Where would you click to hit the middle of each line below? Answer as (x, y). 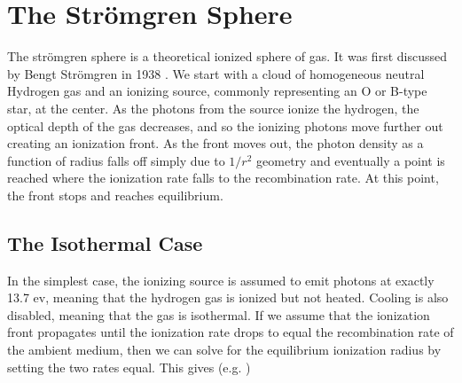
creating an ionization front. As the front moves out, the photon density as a (215, 143)
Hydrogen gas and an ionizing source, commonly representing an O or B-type (217, 91)
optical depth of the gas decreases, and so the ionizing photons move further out (225, 125)
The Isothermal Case (105, 242)
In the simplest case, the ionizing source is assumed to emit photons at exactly (221, 280)
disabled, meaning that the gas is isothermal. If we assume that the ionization (219, 314)
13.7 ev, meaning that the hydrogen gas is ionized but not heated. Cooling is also (228, 297)
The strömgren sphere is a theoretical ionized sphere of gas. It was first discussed (227, 56)
